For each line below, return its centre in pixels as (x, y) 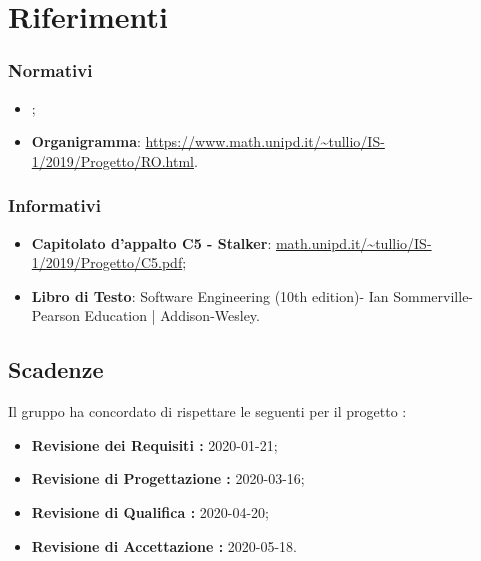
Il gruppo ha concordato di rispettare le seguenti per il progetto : (207, 411)
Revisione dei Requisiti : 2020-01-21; (154, 444)
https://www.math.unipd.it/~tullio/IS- (265, 141)
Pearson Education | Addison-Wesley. (145, 315)
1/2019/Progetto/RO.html (113, 160)
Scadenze (56, 369)
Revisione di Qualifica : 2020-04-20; (150, 511)
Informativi (54, 205)
